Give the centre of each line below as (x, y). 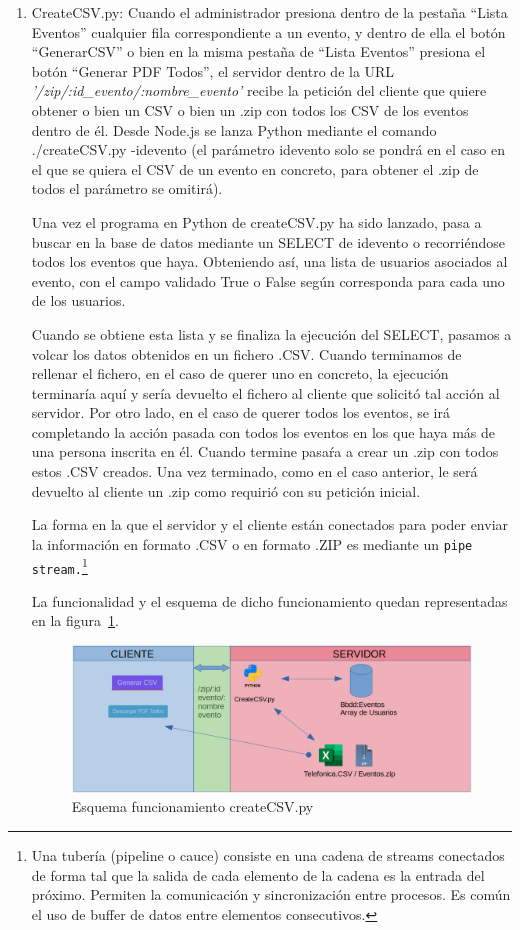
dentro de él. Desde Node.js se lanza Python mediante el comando (234, 129)
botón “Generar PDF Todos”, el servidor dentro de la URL (213, 70)
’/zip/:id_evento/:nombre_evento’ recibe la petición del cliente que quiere (259, 90)
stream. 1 (59, 565)
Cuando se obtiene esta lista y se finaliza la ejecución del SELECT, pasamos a (271, 333)
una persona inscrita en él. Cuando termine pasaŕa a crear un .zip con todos (265, 451)
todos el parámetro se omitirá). (127, 188)
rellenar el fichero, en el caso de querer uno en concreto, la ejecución (240, 373)
